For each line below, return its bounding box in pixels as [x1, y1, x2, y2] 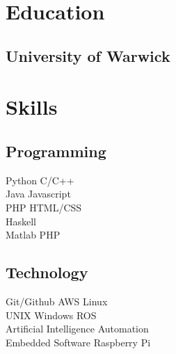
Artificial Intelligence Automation [6, 321, 149, 336]
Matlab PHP [6, 227, 61, 242]
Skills [6, 92, 58, 121]
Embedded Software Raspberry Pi [6, 335, 151, 349]
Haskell [6, 214, 37, 228]
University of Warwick [6, 45, 170, 66]
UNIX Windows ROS [6, 307, 97, 322]
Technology [6, 262, 88, 283]
